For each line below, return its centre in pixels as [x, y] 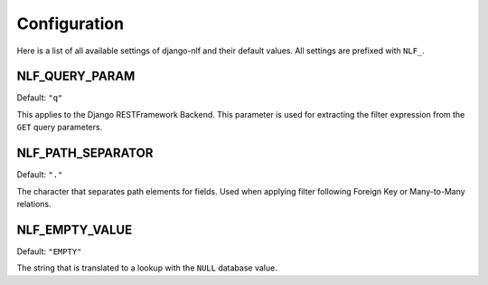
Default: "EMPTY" [49, 251]
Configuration [70, 24]
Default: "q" [40, 98]
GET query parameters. [60, 128]
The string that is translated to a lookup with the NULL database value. [147, 268]
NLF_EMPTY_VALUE [75, 229]
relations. [34, 204]
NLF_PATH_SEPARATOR [85, 153]
